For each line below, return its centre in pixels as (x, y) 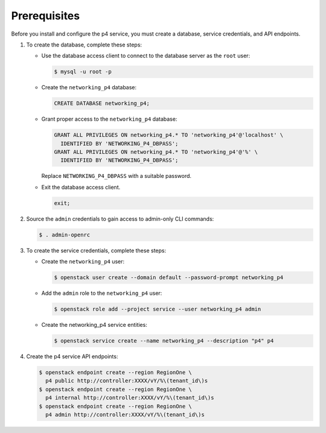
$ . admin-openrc (65, 235)
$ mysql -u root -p (83, 72)
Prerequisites (46, 16)
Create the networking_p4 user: (83, 262)
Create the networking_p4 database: (89, 87)
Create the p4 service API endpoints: (72, 356)
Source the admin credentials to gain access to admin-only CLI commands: (120, 219)
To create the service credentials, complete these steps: (96, 250)
